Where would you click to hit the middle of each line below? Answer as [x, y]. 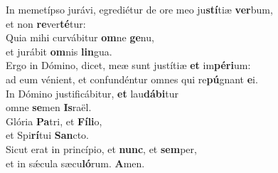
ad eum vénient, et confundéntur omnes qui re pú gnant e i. [132, 79]
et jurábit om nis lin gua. [59, 51]
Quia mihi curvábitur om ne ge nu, [80, 37]
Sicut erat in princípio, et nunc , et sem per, [101, 148]
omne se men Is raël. [49, 107]
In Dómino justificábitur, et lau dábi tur [92, 93]
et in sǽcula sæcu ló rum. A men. [75, 163]
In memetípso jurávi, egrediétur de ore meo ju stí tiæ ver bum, [139, 9]
